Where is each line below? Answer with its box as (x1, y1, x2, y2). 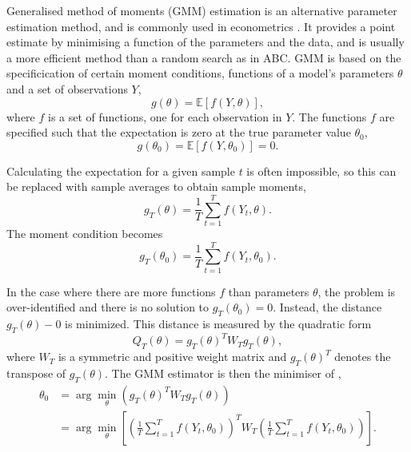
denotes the (334, 348, 391, 365)
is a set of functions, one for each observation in (48, 108, 282, 125)
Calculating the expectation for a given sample (6, 162, 235, 179)
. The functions (292, 108, 367, 125)
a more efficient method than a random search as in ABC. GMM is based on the (6, 49, 401, 65)
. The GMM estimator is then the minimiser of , (105, 365, 341, 382)
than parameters (228, 283, 309, 299)
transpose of (6, 365, 66, 382)
